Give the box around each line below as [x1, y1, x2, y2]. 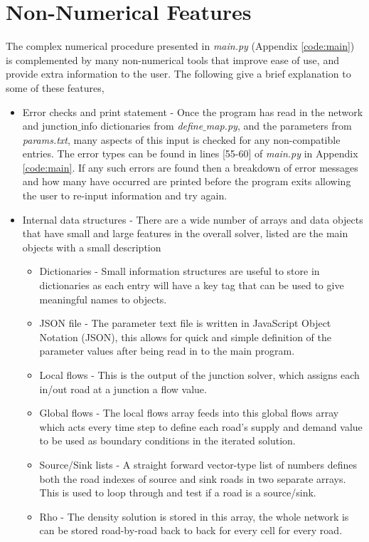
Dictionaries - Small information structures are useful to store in [39, 264, 320, 278]
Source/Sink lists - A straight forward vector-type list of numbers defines [39, 457, 357, 471]
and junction [22, 118, 78, 133]
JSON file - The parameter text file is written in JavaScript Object [39, 316, 331, 330]
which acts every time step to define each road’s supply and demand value [39, 419, 363, 434]
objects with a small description [22, 239, 161, 254]
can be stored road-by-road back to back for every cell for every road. [39, 523, 343, 538]
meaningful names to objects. [39, 291, 167, 306]
